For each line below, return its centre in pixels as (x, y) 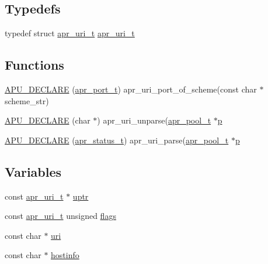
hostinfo (65, 255)
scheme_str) (27, 100)
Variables (33, 171)
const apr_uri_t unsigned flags (60, 216)
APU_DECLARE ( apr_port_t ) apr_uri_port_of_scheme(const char (131, 89)
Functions (34, 65)
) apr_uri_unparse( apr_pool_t (154, 120)
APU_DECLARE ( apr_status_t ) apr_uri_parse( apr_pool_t (117, 140)
